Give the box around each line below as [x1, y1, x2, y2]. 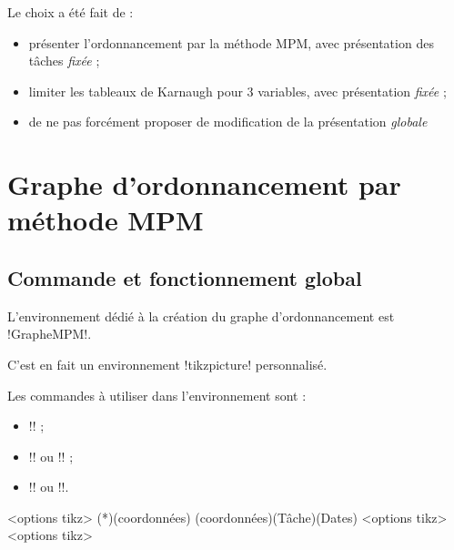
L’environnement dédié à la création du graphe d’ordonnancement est [7, 306, 395, 325]
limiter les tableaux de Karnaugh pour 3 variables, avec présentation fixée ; [28, 81, 447, 100]
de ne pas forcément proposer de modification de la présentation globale [28, 112, 428, 131]
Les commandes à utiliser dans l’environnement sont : [7, 385, 307, 404]
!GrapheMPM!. [7, 324, 92, 343]
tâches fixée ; [28, 51, 100, 70]
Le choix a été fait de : [7, 3, 134, 21]
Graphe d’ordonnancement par [7, 166, 401, 203]
